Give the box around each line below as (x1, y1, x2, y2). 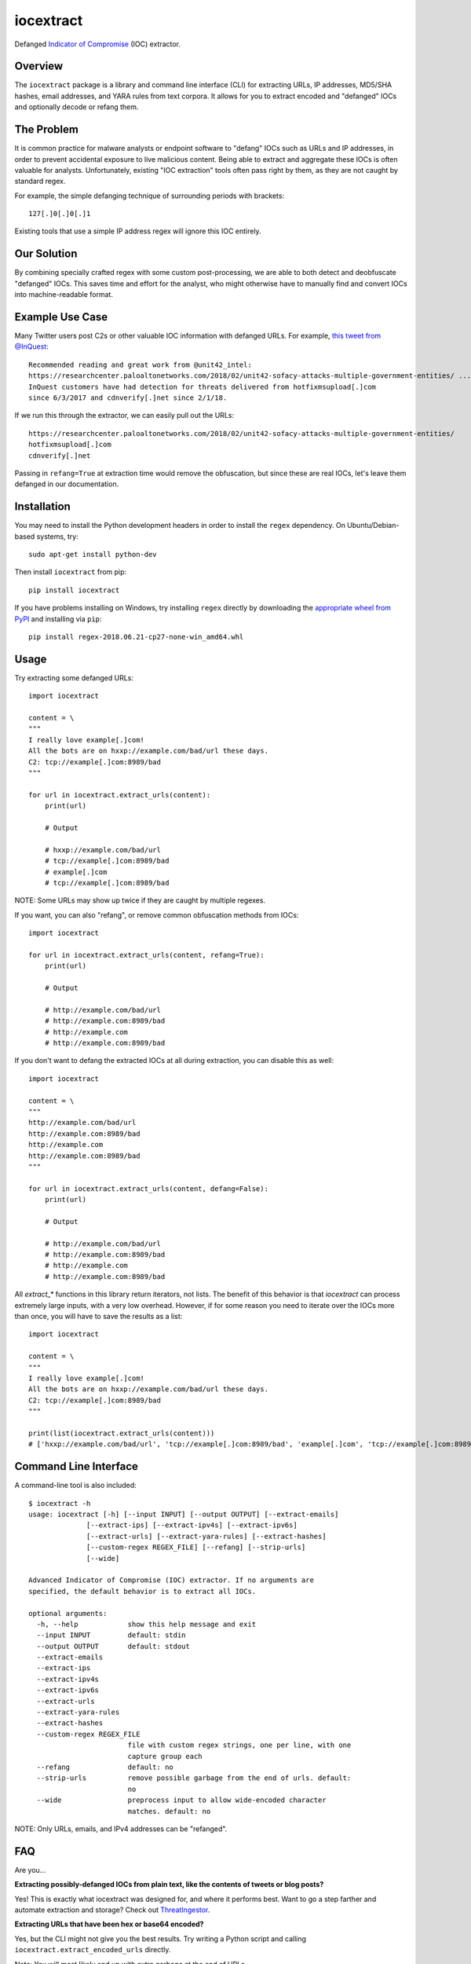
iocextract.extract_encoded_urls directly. (14, 1945, 171, 1955)
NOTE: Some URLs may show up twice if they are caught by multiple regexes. (14, 896, 266, 905)
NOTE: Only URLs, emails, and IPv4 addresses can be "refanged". (14, 1823, 228, 1834)
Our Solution (14, 247, 78, 261)
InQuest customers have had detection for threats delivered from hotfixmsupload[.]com (28, 382, 377, 391)
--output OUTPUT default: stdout (36, 1642, 190, 1651)
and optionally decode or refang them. (14, 102, 139, 112)
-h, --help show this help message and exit (36, 1619, 257, 1629)
